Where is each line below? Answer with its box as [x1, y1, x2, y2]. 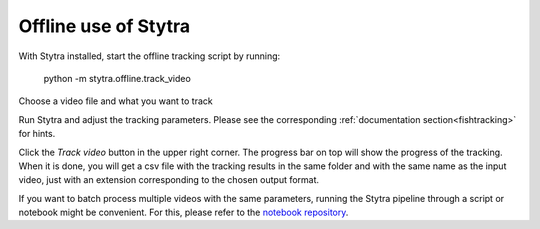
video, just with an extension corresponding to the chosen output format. [18, 174, 320, 186]
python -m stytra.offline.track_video [43, 72, 192, 84]
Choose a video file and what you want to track [18, 95, 214, 107]
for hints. [18, 128, 56, 140]
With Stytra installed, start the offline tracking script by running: [18, 50, 281, 62]
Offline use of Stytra [18, 15, 191, 37]
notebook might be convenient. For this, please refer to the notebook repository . [18, 206, 349, 219]
